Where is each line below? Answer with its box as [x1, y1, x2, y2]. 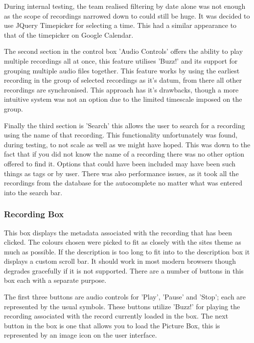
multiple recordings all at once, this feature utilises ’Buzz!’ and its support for [4, 55, 238, 66]
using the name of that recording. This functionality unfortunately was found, [4, 130, 238, 140]
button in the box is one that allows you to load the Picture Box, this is [4, 320, 220, 330]
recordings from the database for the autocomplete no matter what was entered [4, 178, 242, 188]
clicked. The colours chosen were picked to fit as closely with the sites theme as [4, 237, 241, 247]
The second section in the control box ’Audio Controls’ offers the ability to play [4, 46, 243, 56]
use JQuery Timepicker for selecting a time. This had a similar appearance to [4, 20, 237, 30]
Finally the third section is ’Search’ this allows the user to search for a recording [4, 120, 245, 130]
